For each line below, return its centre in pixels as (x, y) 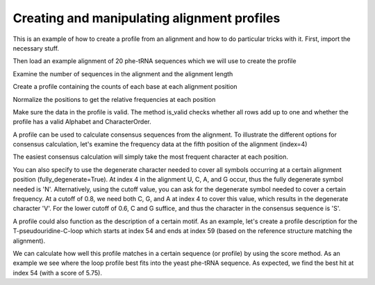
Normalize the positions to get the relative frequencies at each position (114, 99)
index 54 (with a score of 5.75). (57, 273)
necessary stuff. (36, 48)
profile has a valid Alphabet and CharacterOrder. (82, 122)
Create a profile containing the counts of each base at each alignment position (125, 87)
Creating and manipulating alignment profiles (147, 18)
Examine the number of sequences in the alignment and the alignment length (123, 74)
